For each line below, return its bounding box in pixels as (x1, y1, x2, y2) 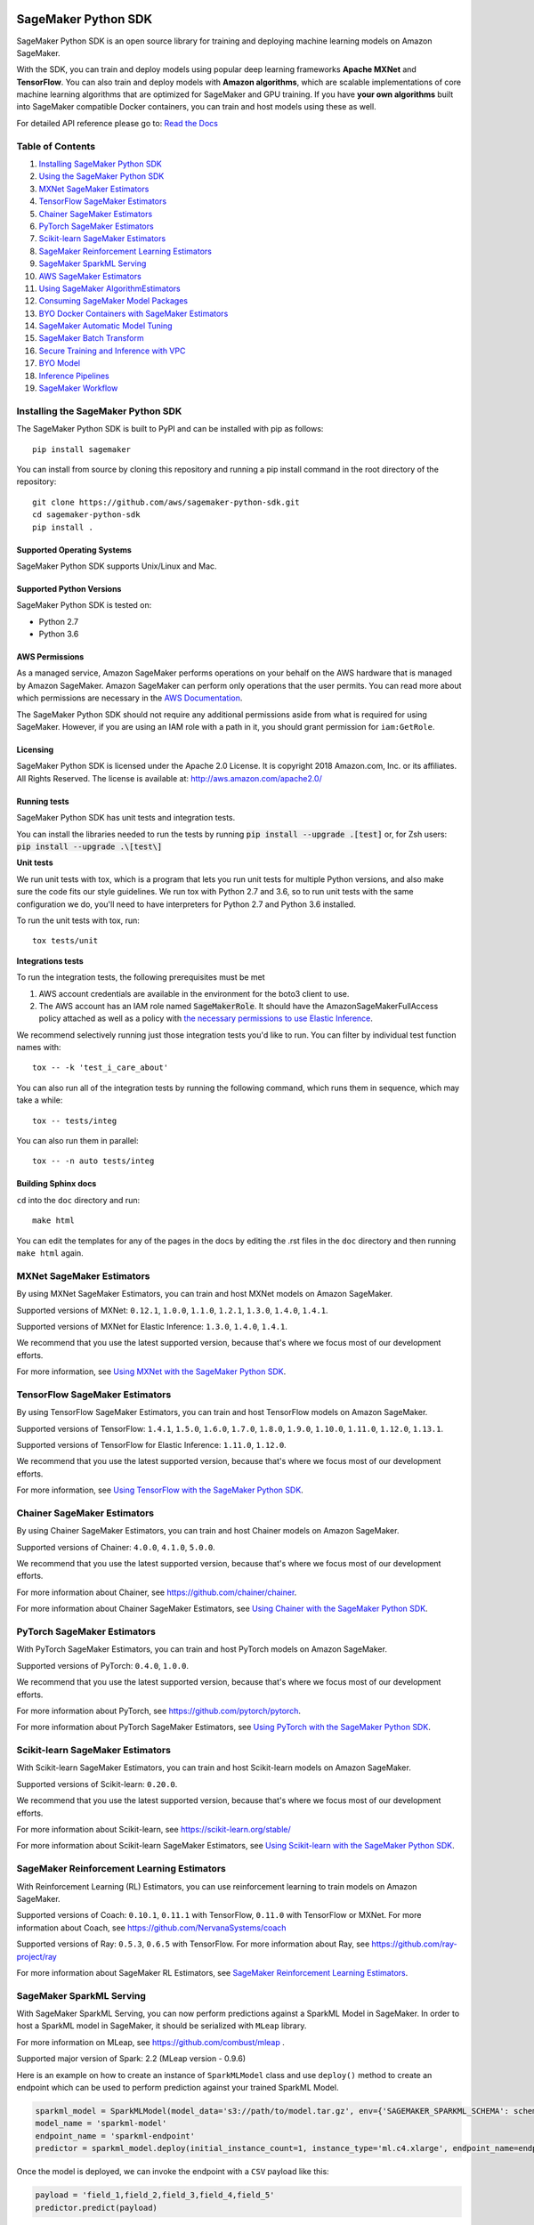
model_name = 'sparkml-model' (35, 2118, 167, 2129)
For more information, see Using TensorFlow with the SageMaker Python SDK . (16, 1485, 304, 1495)
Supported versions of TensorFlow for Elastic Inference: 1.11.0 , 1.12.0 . (16, 1439, 287, 1450)
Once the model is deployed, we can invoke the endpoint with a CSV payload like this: (16, 2166, 329, 2177)
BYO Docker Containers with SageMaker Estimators (38, 308, 229, 319)
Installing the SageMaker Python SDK (16, 405, 182, 417)
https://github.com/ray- (371, 1938, 457, 1949)
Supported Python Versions (16, 583, 122, 594)
